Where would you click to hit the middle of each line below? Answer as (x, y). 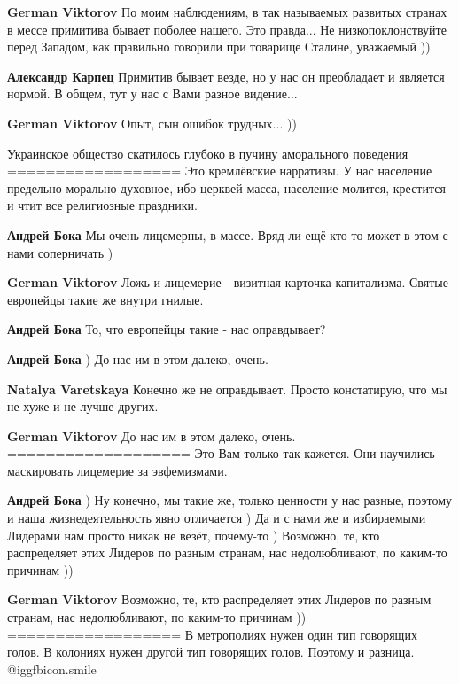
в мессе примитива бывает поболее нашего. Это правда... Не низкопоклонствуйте (227, 29)
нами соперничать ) (60, 252)
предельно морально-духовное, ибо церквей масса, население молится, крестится (226, 187)
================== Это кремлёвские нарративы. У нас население (220, 171)
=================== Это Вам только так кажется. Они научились (221, 453)
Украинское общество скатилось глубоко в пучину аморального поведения (208, 153)
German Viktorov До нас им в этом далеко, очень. (152, 435)
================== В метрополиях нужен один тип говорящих (212, 634)
